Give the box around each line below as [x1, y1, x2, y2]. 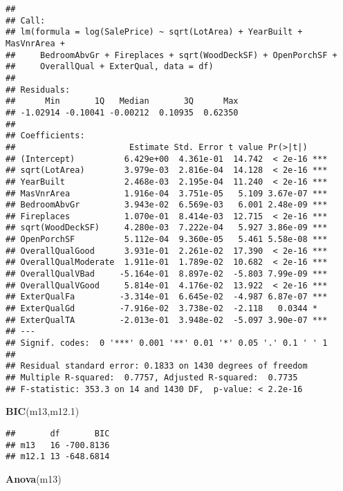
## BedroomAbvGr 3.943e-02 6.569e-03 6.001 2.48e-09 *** [6, 200, 328, 210]
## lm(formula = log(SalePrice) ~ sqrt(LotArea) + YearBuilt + [6, 27, 303, 37]
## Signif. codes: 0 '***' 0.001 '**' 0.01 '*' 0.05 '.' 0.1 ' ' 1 [6, 338, 328, 349]
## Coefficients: [6, 131, 85, 141]
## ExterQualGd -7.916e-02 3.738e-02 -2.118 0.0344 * [6, 304, 318, 314]
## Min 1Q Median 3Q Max [6, 96, 239, 106]
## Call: [6, 15, 46, 26]
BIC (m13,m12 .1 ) [6, 404, 80, 418]
